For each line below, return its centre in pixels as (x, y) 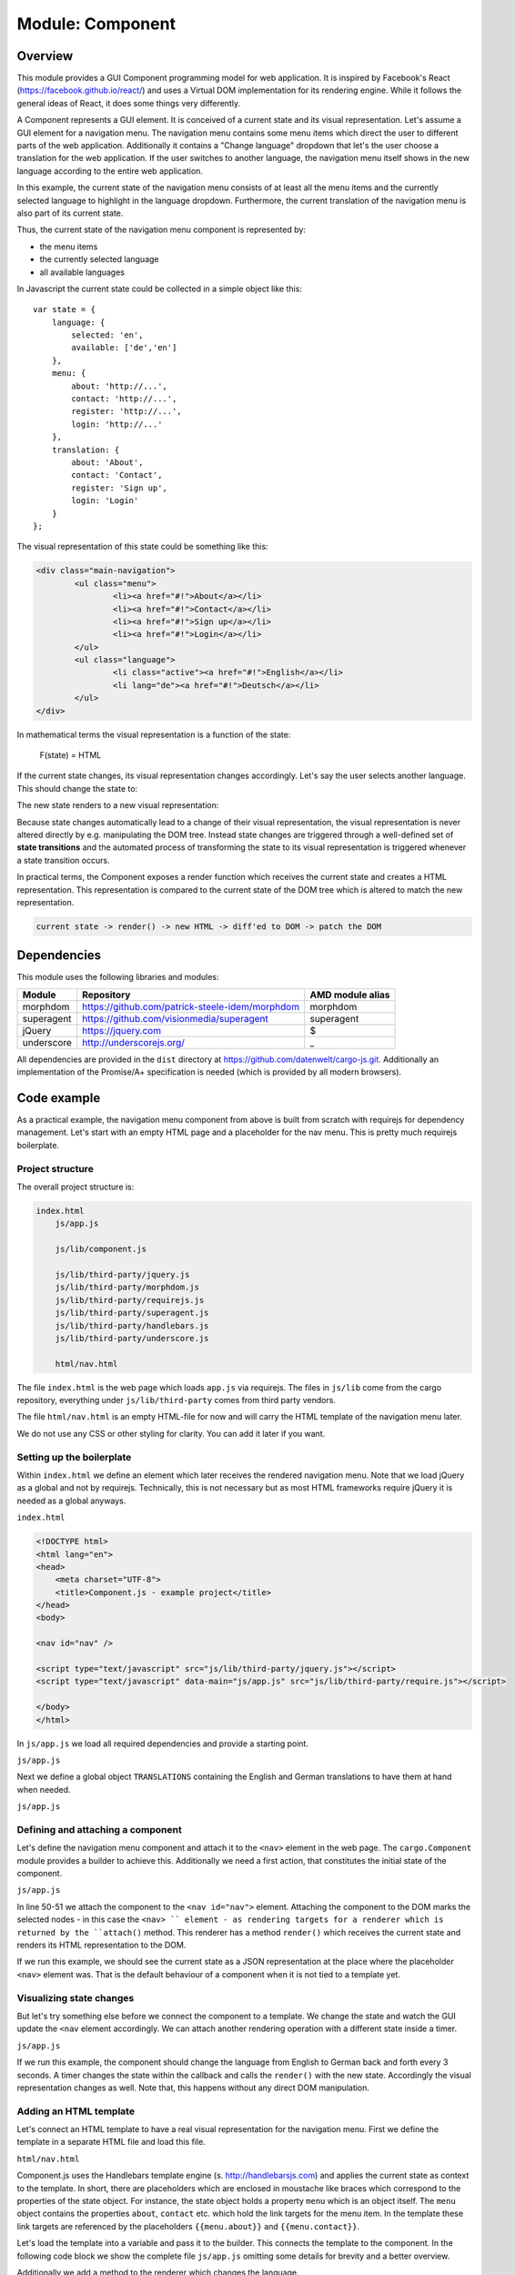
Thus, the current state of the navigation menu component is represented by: (162, 230)
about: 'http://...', (120, 386)
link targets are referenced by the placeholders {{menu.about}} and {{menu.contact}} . (188, 2226)
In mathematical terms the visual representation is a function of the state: (154, 734)
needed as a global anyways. (71, 1501)
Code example (59, 1098)
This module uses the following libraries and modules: (118, 977)
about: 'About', (107, 463)
